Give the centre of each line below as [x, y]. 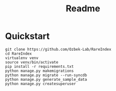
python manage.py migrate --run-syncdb [46, 75]
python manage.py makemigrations [39, 71]
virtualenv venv [22, 58]
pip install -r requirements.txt [39, 66]
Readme [83, 9]
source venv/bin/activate [32, 62]
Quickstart [28, 36]
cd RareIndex [19, 54]
